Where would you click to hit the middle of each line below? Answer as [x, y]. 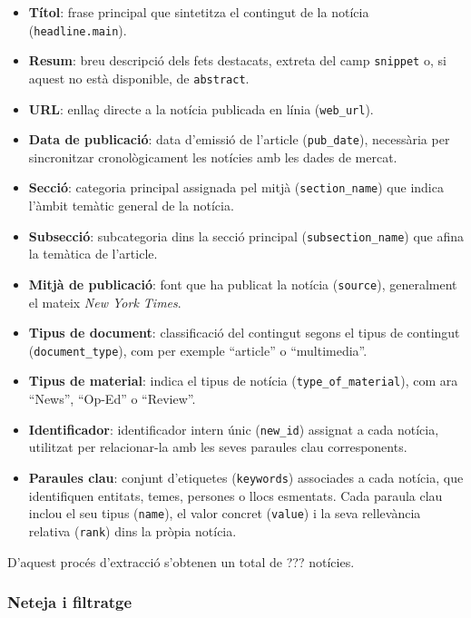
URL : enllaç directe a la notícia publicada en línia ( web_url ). [201, 108]
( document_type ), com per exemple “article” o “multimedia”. [198, 350]
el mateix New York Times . [105, 302]
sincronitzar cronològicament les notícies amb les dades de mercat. [213, 157]
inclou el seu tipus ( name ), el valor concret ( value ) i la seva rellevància [225, 513]
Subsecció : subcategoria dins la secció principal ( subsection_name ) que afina [246, 235]
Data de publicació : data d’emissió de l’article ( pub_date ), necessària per [239, 139]
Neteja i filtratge [70, 602]
